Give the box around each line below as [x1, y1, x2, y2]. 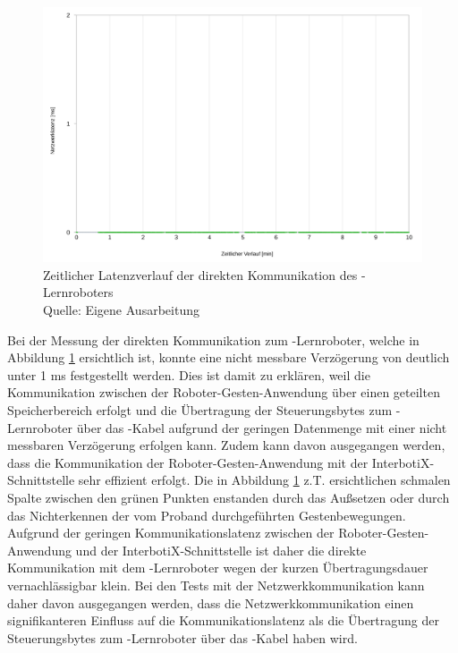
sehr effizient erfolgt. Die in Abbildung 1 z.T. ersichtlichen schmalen [78, 471, 451, 489]
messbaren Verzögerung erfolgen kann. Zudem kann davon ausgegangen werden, [7, 436, 445, 454]
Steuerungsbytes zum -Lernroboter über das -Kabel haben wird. [7, 628, 358, 647]
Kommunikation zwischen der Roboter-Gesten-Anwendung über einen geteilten [7, 383, 440, 402]
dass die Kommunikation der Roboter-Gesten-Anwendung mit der [7, 453, 369, 471]
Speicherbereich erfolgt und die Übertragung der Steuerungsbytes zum [7, 401, 393, 420]
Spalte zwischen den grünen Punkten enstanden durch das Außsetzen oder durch [7, 488, 450, 506]
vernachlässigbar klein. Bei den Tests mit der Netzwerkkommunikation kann [7, 575, 425, 594]
